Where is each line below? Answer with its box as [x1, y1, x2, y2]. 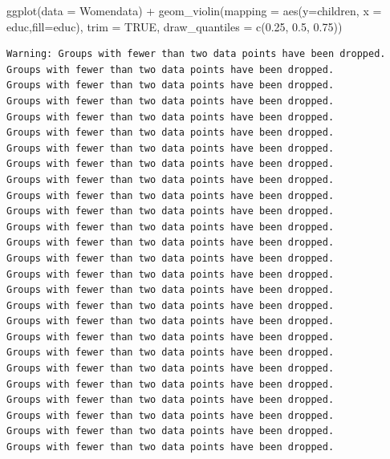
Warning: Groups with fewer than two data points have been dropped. [6, 48, 386, 60]
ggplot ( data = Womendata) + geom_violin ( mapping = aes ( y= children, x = [6, 2, 382, 18]
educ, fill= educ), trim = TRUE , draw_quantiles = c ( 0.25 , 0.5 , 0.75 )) [6, 18, 343, 35]
